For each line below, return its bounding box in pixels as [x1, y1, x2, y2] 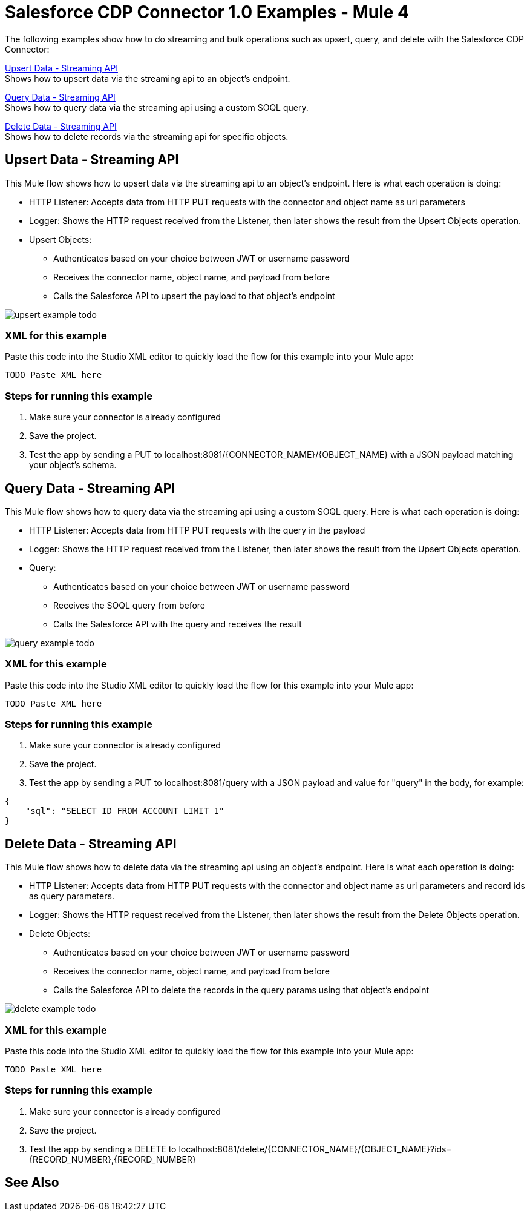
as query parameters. [29, 891, 114, 902]
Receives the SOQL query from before [53, 600, 206, 610]
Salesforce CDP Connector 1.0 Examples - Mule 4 [5, 2, 409, 22]
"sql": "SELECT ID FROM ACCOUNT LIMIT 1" [25, 806, 224, 816]
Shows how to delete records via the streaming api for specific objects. [5, 131, 289, 142]
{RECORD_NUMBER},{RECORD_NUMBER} [29, 1154, 196, 1165]
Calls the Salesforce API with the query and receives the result [53, 618, 302, 629]
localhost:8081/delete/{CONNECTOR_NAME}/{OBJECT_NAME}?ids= [178, 1143, 452, 1154]
